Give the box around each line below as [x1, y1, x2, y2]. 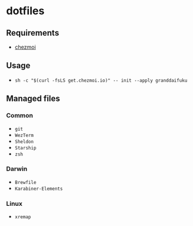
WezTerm [14, 132, 34, 138]
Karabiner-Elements [14, 186, 63, 192]
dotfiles [6, 4, 45, 18]
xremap [14, 214, 31, 220]
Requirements [6, 28, 59, 38]
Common [6, 112, 34, 120]
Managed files [6, 94, 60, 104]
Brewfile [14, 179, 37, 185]
